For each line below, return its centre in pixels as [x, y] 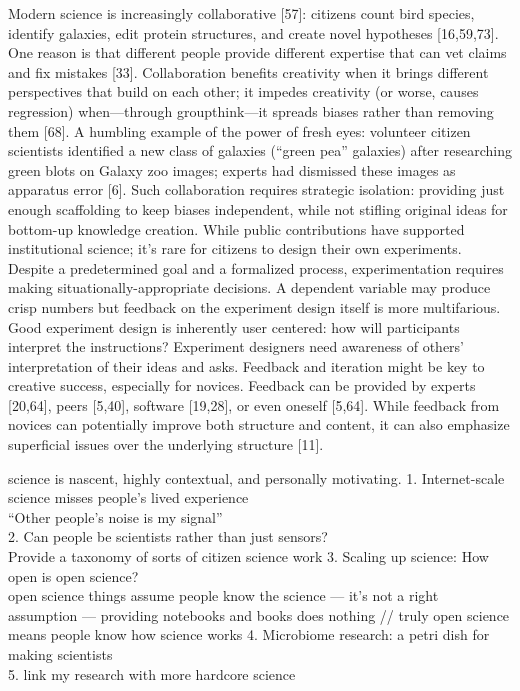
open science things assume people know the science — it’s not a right [223, 595]
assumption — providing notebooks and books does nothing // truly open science [259, 614]
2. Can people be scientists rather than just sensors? [168, 536]
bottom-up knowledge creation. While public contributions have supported [236, 228]
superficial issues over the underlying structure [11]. [166, 444]
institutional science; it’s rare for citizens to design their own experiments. [235, 248]
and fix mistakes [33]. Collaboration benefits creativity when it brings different [248, 71]
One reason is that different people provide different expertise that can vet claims [257, 52]
